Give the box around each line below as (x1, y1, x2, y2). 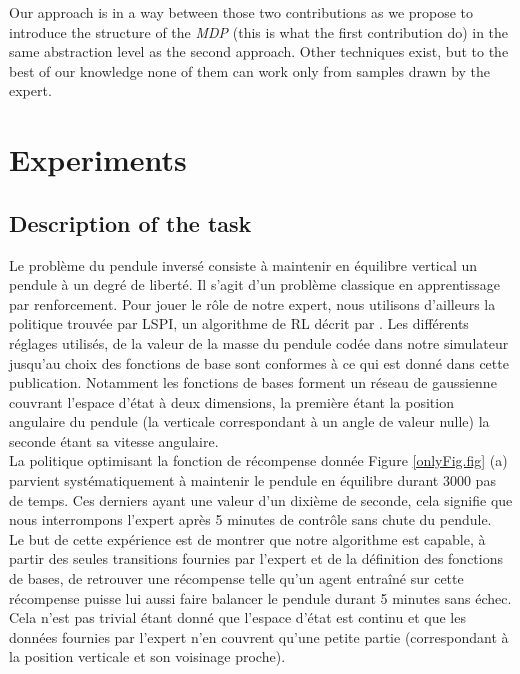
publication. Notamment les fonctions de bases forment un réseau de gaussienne (9, 372, 497, 393)
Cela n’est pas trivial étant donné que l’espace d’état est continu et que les (9, 607, 466, 628)
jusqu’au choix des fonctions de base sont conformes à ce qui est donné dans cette (9, 352, 509, 373)
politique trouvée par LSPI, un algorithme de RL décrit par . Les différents (9, 313, 469, 334)
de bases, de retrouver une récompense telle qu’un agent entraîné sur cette (9, 568, 464, 589)
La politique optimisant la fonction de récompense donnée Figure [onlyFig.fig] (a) (9, 450, 508, 471)
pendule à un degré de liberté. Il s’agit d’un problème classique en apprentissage (9, 274, 500, 295)
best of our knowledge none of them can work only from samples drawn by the (9, 60, 491, 81)
